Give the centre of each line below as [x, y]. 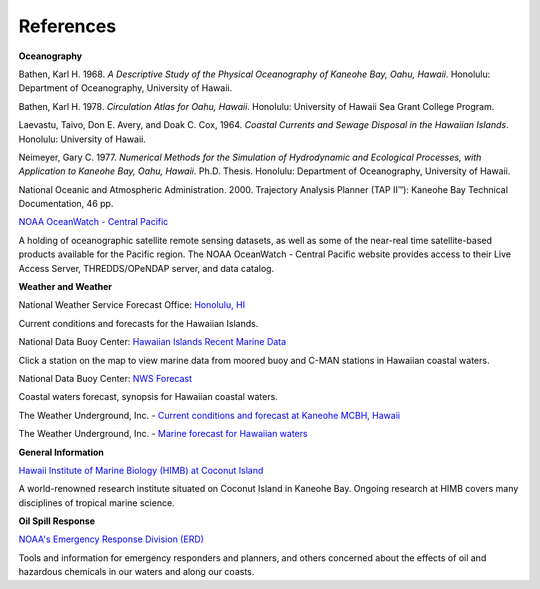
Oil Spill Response [56, 521]
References [67, 26]
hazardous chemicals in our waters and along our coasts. [136, 572]
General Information [61, 452]
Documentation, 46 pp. [66, 204]
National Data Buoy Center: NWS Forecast [105, 378]
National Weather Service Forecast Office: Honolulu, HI [131, 305]
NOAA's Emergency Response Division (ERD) [111, 539]
